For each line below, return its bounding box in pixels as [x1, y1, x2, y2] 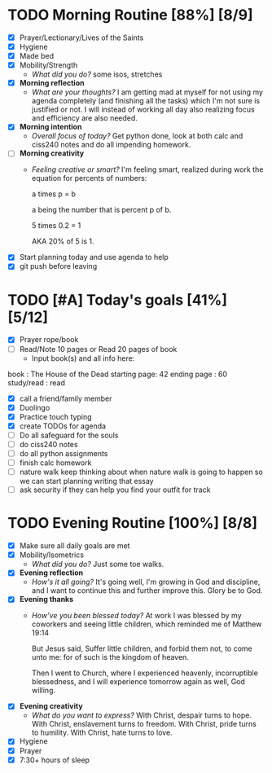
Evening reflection [19, 568, 84, 578]
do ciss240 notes [19, 439, 78, 449]
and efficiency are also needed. [31, 113, 138, 123]
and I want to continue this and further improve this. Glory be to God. [31, 586, 263, 595]
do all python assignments [19, 448, 108, 458]
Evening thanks [19, 595, 74, 604]
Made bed [19, 51, 55, 61]
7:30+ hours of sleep [19, 755, 90, 765]
